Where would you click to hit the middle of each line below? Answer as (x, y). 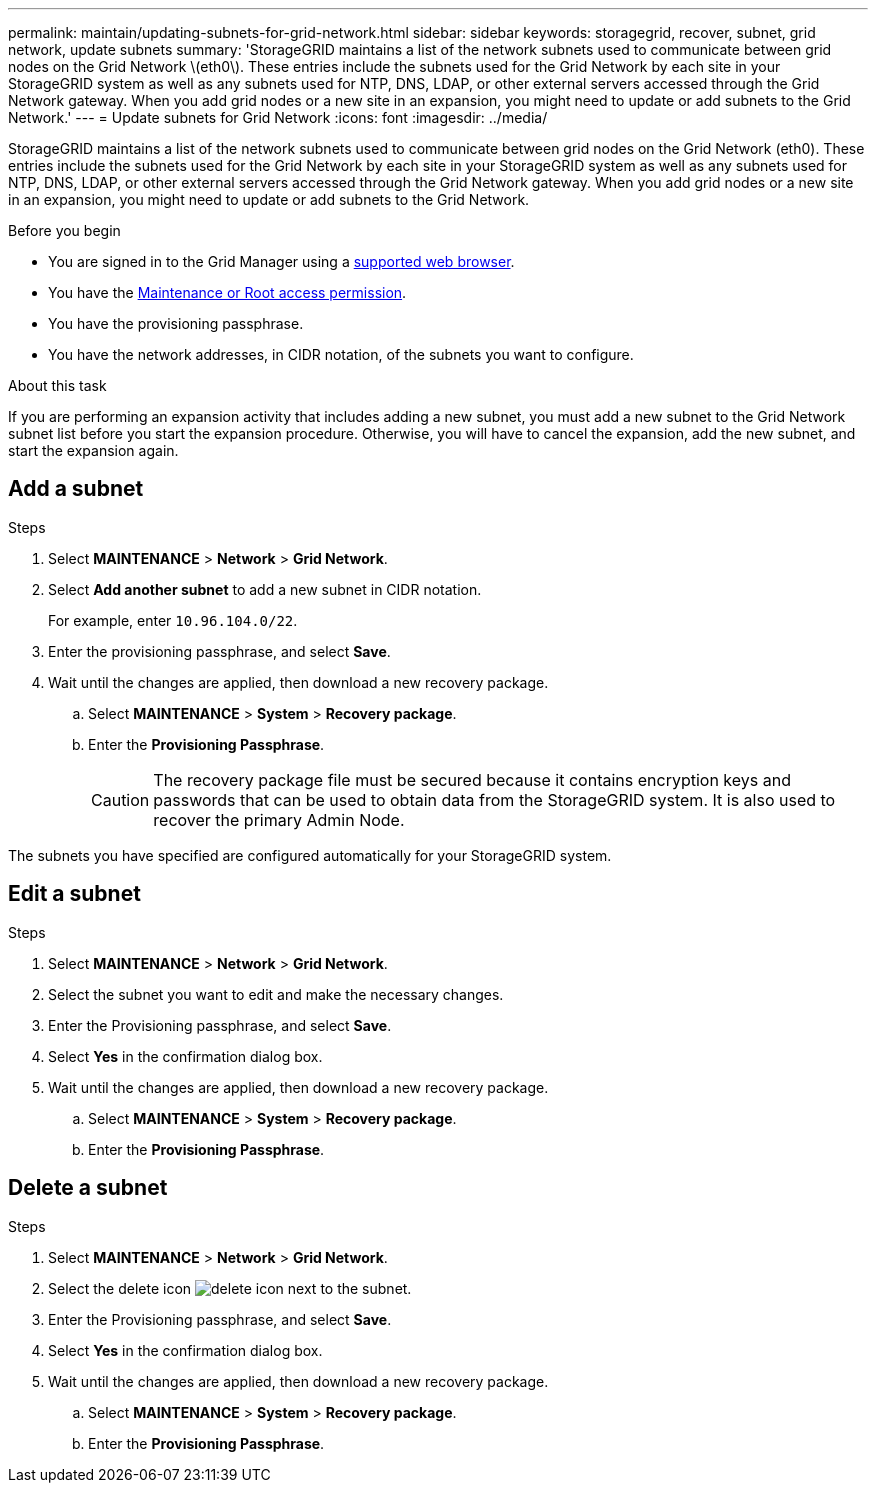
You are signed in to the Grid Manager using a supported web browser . (281, 261)
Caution (120, 799)
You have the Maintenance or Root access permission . (227, 292)
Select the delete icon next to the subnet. (230, 1288)
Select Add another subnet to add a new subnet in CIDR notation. (265, 589)
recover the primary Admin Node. (279, 819)
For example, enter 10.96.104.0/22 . (173, 620)
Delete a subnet (88, 1188)
